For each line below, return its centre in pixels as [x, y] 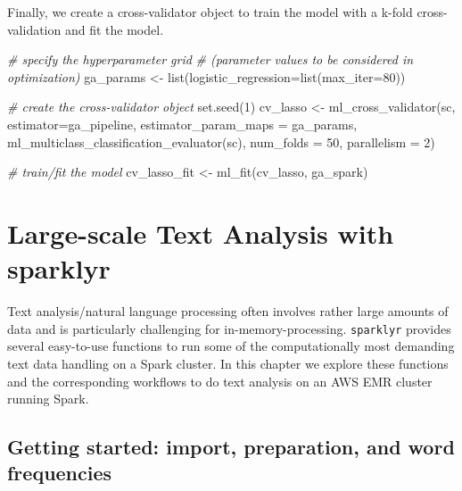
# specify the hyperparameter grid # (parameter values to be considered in [210, 59]
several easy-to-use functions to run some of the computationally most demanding [231, 346]
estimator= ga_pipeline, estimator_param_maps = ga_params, [182, 124]
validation [34, 29]
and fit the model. [114, 29]
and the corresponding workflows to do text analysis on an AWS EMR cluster [220, 381]
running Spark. [48, 399]
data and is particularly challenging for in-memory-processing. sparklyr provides [229, 328]
